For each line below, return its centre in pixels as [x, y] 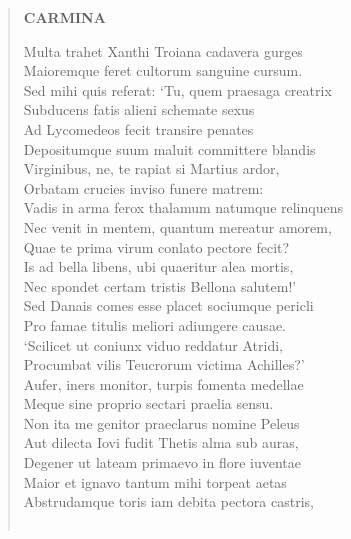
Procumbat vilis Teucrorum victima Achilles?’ [164, 364]
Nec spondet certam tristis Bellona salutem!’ [160, 285]
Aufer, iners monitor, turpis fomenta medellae [163, 383]
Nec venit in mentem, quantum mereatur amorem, [177, 226]
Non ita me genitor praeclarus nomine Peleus [161, 422]
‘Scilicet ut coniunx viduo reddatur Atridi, [153, 344]
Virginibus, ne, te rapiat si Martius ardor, [151, 168]
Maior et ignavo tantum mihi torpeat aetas [155, 481]
